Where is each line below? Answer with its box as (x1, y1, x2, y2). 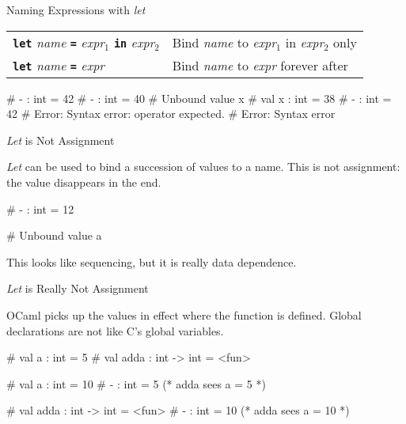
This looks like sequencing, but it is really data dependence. (6, 253, 297, 270)
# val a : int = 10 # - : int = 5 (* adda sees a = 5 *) (6, 375, 266, 392)
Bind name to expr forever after (172, 55, 348, 74)
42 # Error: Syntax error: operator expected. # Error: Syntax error (6, 105, 336, 122)
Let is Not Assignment (6, 131, 115, 148)
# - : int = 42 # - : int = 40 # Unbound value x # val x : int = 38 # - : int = (6, 89, 392, 106)
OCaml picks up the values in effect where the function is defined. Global (6, 306, 362, 323)
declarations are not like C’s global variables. (6, 322, 224, 339)
